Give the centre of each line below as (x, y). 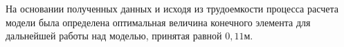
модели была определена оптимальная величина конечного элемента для (158, 22)
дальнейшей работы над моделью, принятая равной (114, 36)
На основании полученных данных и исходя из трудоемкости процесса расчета (172, 8)
